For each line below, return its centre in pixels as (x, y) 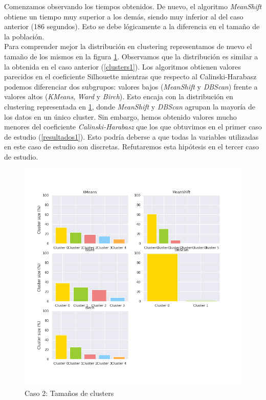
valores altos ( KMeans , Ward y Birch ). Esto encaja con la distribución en (119, 96)
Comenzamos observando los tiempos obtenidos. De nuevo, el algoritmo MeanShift (133, 6)
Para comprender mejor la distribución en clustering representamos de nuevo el (128, 46)
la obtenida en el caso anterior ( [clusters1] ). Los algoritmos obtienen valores (123, 66)
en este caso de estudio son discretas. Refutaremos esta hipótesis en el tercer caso (132, 147)
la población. (24, 36)
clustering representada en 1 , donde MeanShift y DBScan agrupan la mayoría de (130, 106)
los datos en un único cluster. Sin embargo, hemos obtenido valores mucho (120, 116)
